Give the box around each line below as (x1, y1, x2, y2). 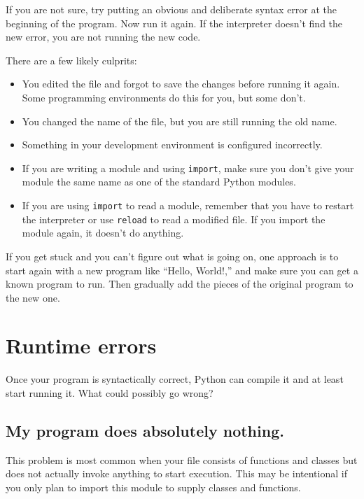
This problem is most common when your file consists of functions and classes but (6, 452, 358, 467)
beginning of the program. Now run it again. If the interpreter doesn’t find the (6, 15, 343, 30)
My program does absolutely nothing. (6, 419, 284, 441)
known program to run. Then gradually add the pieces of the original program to (6, 276, 353, 291)
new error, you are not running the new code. (6, 29, 201, 44)
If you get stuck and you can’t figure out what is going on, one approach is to (6, 248, 339, 263)
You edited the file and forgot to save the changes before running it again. (22, 76, 340, 91)
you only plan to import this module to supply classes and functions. (6, 479, 301, 494)
